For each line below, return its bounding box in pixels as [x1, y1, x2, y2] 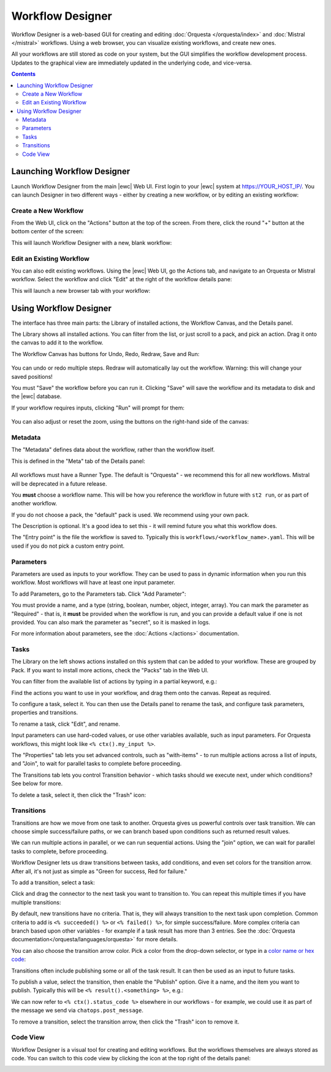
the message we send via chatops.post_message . [11, 1007, 144, 1014]
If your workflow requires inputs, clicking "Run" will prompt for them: [11, 404, 185, 411]
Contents [11, 71, 36, 78]
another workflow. [11, 500, 58, 507]
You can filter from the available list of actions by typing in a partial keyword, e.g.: [11, 678, 218, 685]
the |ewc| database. [11, 393, 62, 400]
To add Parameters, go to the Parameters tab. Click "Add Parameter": [11, 590, 186, 597]
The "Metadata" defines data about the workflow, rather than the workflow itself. [11, 446, 215, 454]
